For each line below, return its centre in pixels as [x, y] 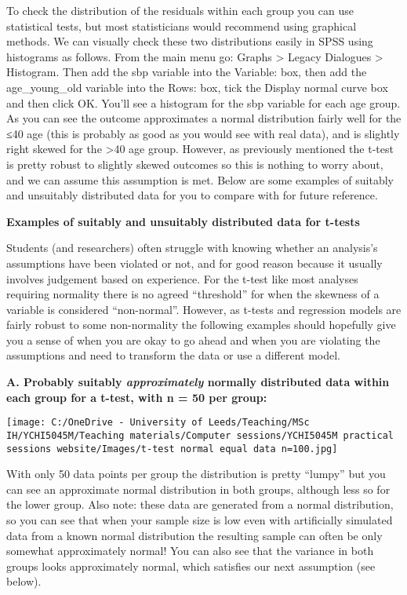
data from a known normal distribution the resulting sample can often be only [194, 535]
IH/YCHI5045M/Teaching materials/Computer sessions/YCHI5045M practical [200, 435]
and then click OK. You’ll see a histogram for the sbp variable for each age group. [203, 102]
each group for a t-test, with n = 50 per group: [137, 397]
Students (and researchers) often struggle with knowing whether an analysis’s [192, 248]
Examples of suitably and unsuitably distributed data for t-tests [183, 221]
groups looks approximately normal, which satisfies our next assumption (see [191, 566]
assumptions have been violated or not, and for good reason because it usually [194, 263]
